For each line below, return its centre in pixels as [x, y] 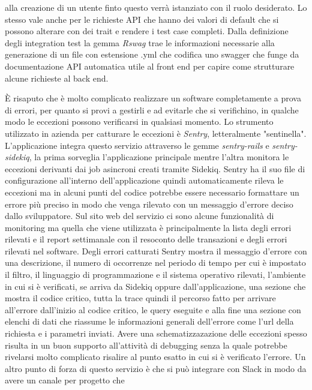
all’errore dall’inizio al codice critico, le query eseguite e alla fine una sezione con [153, 309]
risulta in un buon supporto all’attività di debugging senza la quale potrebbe [146, 345]
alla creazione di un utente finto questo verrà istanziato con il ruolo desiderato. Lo [156, 7]
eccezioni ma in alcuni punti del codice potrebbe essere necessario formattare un [152, 192]
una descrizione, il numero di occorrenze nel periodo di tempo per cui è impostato [155, 262]
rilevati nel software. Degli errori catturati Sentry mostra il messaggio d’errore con [156, 250]
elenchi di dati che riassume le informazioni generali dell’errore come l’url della [149, 321]
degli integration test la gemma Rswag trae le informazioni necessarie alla [140, 42]
